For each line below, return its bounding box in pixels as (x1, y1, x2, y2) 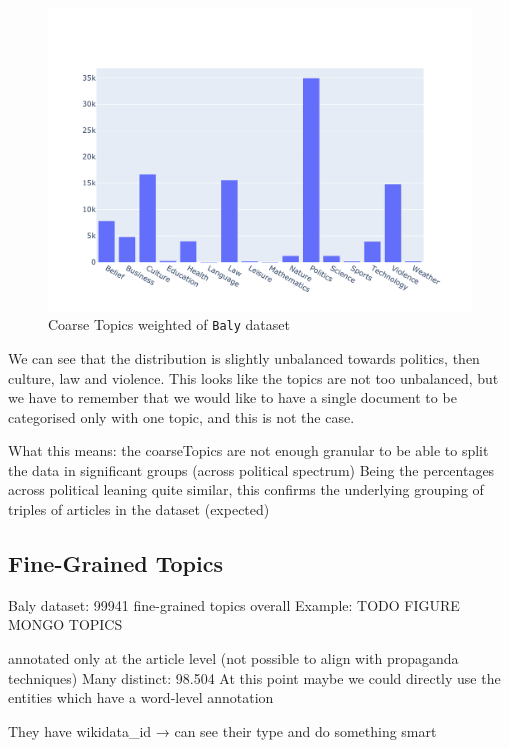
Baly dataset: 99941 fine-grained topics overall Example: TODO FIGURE (8, 594, 460, 615)
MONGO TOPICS (8, 614, 123, 635)
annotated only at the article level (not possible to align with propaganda (8, 648, 459, 669)
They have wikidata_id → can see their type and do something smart (8, 720, 437, 741)
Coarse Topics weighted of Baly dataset (48, 314, 290, 335)
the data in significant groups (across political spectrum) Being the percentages (8, 459, 495, 480)
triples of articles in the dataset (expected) (8, 499, 270, 520)
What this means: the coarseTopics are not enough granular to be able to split (8, 440, 489, 461)
